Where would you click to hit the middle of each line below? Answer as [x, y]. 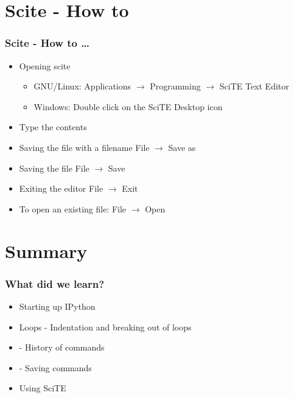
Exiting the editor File [61, 188]
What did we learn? [55, 283]
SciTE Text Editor [254, 86]
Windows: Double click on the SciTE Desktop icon [128, 106]
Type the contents [53, 127]
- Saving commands [55, 367]
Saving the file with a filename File [84, 147]
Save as [182, 147]
